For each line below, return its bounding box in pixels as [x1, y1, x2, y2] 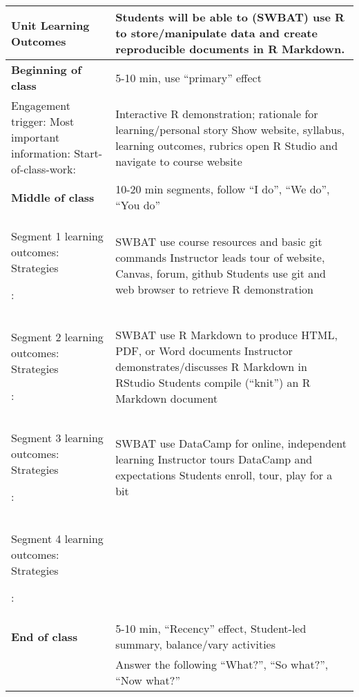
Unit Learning [11, 17, 90, 33]
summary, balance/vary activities [115, 636, 276, 652]
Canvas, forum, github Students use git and [115, 265, 326, 281]
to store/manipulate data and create [115, 25, 318, 41]
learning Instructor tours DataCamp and [115, 451, 313, 467]
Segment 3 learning [11, 430, 104, 446]
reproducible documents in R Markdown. [115, 41, 345, 57]
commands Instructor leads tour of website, [115, 249, 325, 265]
